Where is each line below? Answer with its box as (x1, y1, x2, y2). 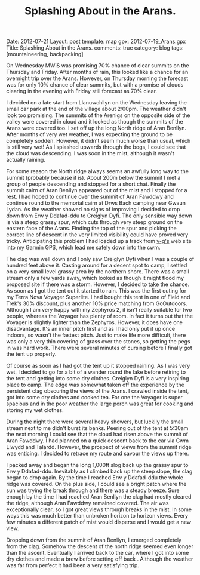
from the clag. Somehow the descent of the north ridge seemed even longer (6, 543, 194, 550)
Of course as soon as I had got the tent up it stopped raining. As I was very (6, 362, 190, 370)
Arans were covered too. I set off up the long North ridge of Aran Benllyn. (6, 124, 187, 132)
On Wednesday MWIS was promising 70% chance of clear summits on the (6, 62, 189, 69)
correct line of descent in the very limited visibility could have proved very (6, 231, 189, 238)
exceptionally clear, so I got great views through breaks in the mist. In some (6, 506, 192, 513)
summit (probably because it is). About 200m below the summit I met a (6, 174, 181, 182)
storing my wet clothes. (6, 407, 64, 414)
